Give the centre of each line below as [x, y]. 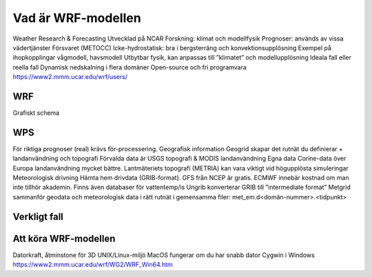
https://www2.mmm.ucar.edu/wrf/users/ [70, 77]
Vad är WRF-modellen [77, 18]
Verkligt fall [38, 217]
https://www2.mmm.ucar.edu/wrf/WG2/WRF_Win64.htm [93, 265]
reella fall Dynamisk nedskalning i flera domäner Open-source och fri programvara [130, 67]
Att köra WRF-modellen [64, 238]
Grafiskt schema [36, 113]
